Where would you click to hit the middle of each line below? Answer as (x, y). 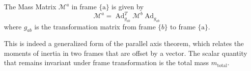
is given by (128, 6)
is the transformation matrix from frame (95, 26)
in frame (84, 6)
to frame (183, 26)
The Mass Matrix (30, 6)
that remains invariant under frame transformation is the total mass (107, 62)
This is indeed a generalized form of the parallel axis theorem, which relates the (124, 43)
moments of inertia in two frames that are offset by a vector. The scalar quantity (126, 53)
